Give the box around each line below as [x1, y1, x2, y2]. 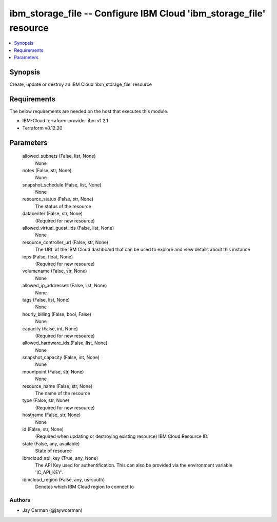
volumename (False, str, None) [22, 268, 87, 274]
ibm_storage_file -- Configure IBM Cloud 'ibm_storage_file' [9, 8, 266, 19]
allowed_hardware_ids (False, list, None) [22, 340, 108, 346]
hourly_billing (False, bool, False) [22, 311, 92, 317]
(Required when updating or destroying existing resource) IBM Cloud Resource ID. [35, 433, 209, 439]
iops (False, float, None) [22, 253, 73, 259]
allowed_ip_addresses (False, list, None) [22, 283, 107, 289]
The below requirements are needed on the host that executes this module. [9, 108, 169, 114]
